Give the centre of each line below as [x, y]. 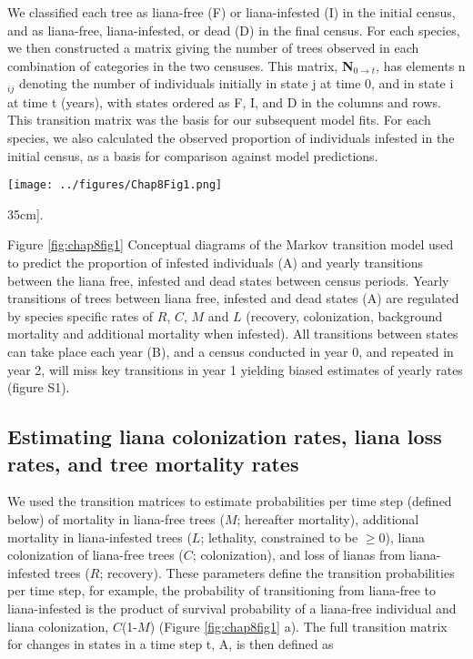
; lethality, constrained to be [279, 537]
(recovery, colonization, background [344, 315]
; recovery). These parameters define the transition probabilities [277, 572]
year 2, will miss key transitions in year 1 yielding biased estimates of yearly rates [235, 369]
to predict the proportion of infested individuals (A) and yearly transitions [216, 263]
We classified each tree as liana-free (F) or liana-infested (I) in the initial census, [231, 12]
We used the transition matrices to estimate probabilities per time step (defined [230, 501]
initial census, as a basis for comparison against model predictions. [193, 155]
